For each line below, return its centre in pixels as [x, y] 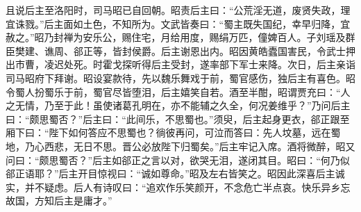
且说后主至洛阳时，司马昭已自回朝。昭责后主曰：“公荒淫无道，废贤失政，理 [178, 10]
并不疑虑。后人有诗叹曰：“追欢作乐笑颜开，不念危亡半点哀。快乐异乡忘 [187, 187]
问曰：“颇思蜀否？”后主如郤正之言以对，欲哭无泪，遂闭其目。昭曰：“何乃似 [178, 160]
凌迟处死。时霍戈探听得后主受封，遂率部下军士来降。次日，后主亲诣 [200, 64]
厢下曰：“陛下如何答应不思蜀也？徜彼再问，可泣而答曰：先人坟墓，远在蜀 [173, 132]
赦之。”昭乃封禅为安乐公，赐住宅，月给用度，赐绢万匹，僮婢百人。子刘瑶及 [176, 37]
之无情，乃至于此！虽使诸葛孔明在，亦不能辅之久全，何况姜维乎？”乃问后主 [178, 105]
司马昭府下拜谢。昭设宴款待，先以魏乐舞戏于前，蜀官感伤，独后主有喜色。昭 [180, 78]
